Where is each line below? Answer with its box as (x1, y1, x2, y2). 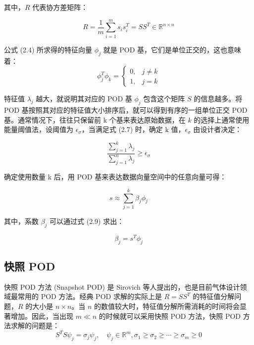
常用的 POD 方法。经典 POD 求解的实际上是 (17, 291, 162, 302)
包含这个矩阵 (143, 93, 185, 104)
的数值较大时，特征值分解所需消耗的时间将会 (94, 301, 240, 311)
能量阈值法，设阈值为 (4, 124, 73, 134)
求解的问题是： (10, 320, 59, 331)
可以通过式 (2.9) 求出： (50, 216, 124, 226)
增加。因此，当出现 (10, 310, 73, 321)
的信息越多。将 (194, 93, 243, 104)
